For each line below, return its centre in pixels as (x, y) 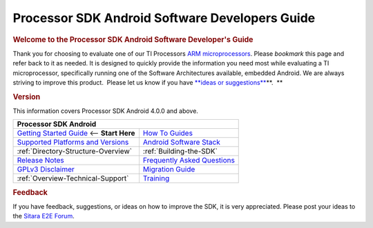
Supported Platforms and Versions (73, 143)
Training (156, 178)
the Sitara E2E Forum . (44, 216)
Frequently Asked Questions (189, 160)
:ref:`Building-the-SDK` (180, 152)
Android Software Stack (181, 143)
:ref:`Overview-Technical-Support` (73, 178)
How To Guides (168, 133)
